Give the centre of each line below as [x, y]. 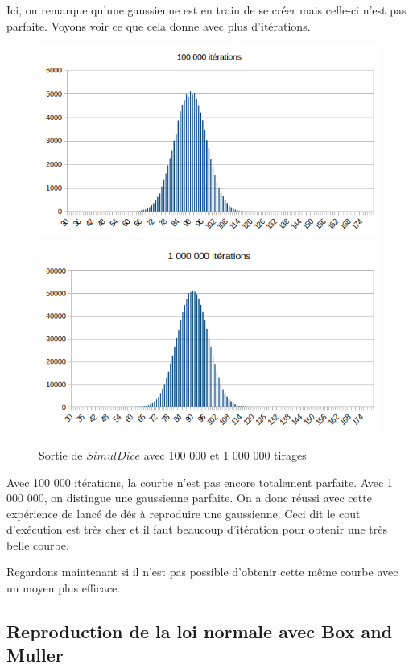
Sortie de [61, 454]
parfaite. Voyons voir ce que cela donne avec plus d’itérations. [159, 25]
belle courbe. [38, 544]
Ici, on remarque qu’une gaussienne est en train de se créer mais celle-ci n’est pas [206, 10]
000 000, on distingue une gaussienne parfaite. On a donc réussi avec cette [189, 498]
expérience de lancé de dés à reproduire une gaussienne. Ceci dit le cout [184, 513]
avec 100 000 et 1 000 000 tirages [225, 454]
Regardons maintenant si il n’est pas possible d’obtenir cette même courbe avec [202, 572]
